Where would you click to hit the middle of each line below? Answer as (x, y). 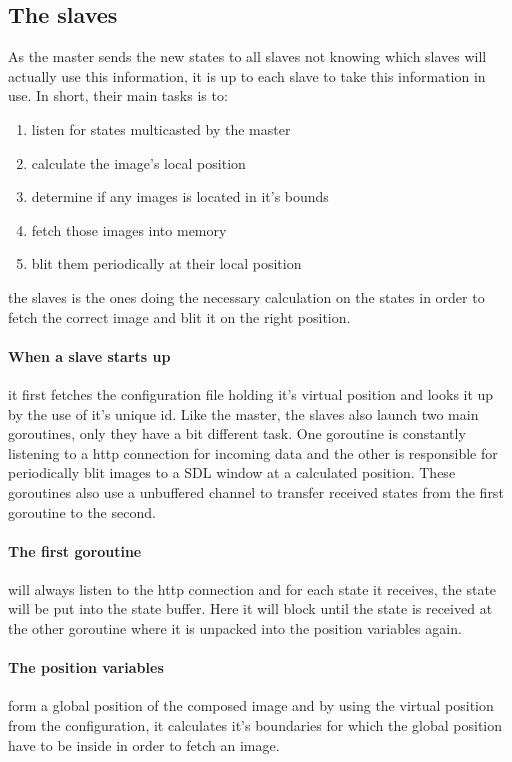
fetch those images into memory (129, 229)
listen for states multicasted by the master (161, 128)
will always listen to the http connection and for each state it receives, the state (252, 588)
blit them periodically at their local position (166, 263)
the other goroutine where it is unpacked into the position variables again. (235, 628)
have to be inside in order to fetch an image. (144, 744)
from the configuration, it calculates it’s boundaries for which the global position (255, 725)
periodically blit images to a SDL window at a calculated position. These (232, 472)
